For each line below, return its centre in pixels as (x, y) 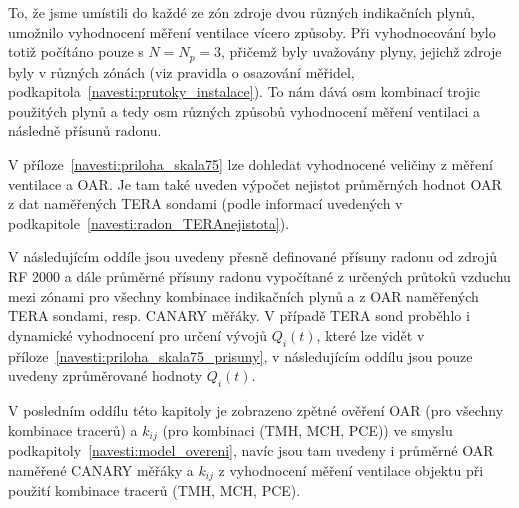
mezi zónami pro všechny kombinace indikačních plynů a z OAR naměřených (243, 295)
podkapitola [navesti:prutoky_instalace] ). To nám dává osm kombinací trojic (244, 91)
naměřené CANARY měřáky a (101, 469)
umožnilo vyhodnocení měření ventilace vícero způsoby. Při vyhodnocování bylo (252, 31)
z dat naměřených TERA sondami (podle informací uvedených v (205, 203)
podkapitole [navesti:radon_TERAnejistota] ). (149, 222)
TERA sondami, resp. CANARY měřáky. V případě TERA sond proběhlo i (239, 315)
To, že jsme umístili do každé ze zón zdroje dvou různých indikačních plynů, (241, 12)
